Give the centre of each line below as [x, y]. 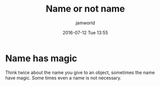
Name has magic [41, 58]
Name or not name [85, 9]
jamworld [85, 23]
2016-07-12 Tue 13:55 [85, 32]
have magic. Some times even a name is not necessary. [63, 78]
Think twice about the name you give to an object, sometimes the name [80, 72]
